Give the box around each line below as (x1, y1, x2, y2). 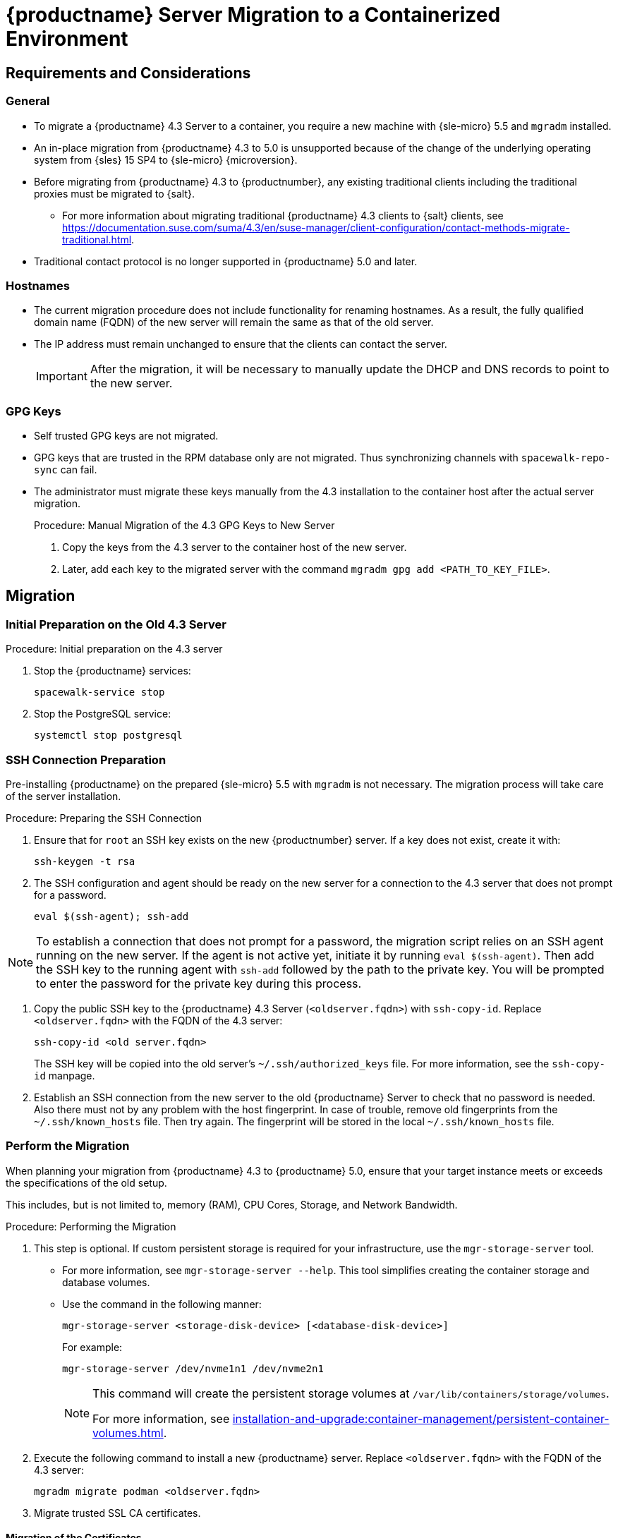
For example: (62, 1340, 123, 1353)
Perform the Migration (6, 1139, 130, 1153)
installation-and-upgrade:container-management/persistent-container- (232, 1411, 610, 1426)
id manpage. (34, 1070, 95, 1082)
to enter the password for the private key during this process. (36, 976, 362, 991)
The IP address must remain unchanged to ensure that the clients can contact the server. (34, 338, 447, 351)
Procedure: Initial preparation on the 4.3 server (6, 643, 223, 655)
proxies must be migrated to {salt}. (34, 187, 195, 200)
